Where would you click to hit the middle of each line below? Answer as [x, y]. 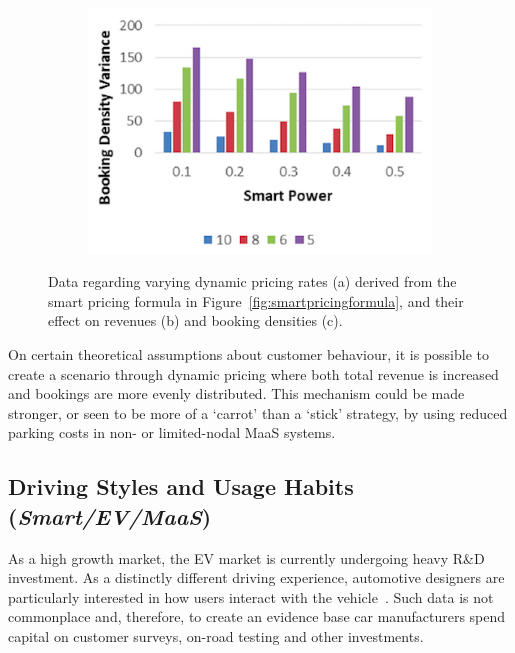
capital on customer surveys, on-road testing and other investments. [216, 635]
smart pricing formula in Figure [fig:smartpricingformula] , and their [256, 300]
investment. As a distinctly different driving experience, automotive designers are [256, 577]
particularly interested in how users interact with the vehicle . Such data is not [251, 596]
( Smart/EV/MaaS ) [110, 515]
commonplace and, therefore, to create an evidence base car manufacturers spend [257, 616]
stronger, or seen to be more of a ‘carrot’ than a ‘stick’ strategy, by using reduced [258, 412]
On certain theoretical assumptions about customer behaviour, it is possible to [248, 353]
